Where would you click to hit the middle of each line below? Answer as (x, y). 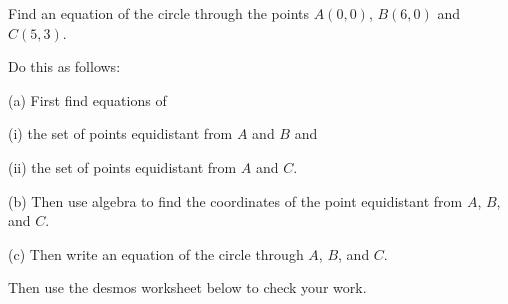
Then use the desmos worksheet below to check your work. (187, 287)
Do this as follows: (64, 66)
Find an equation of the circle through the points (158, 13)
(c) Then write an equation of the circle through (156, 253)
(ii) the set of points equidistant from (122, 166)
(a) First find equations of (87, 99)
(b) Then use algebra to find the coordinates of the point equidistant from (235, 200)
